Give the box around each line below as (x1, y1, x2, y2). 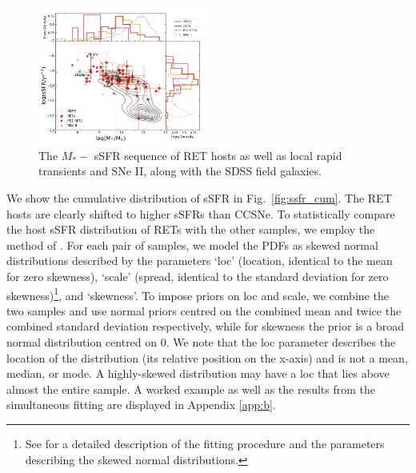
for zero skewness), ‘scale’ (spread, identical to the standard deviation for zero (6, 268, 389, 284)
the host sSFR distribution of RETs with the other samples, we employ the (6, 221, 375, 238)
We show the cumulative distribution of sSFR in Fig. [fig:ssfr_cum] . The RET (6, 190, 392, 206)
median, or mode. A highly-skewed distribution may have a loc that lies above (6, 365, 390, 382)
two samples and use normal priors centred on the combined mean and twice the (6, 302, 402, 319)
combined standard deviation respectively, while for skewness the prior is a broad (6, 318, 404, 335)
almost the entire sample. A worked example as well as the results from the (6, 380, 375, 397)
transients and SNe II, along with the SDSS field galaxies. (38, 162, 322, 179)
